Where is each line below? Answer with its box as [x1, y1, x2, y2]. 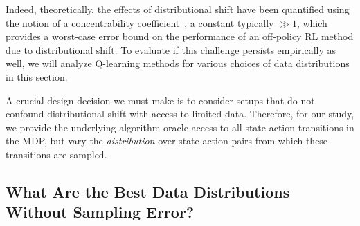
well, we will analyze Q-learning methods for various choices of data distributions [6, 56, 350, 70]
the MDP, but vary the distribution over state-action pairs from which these [6, 133, 328, 148]
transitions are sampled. [6, 147, 107, 161]
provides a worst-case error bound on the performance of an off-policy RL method [6, 29, 354, 44]
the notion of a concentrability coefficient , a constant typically [6, 15, 274, 30]
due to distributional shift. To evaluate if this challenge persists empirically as [6, 42, 336, 57]
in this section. [6, 69, 68, 84]
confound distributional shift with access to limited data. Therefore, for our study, [6, 106, 354, 121]
